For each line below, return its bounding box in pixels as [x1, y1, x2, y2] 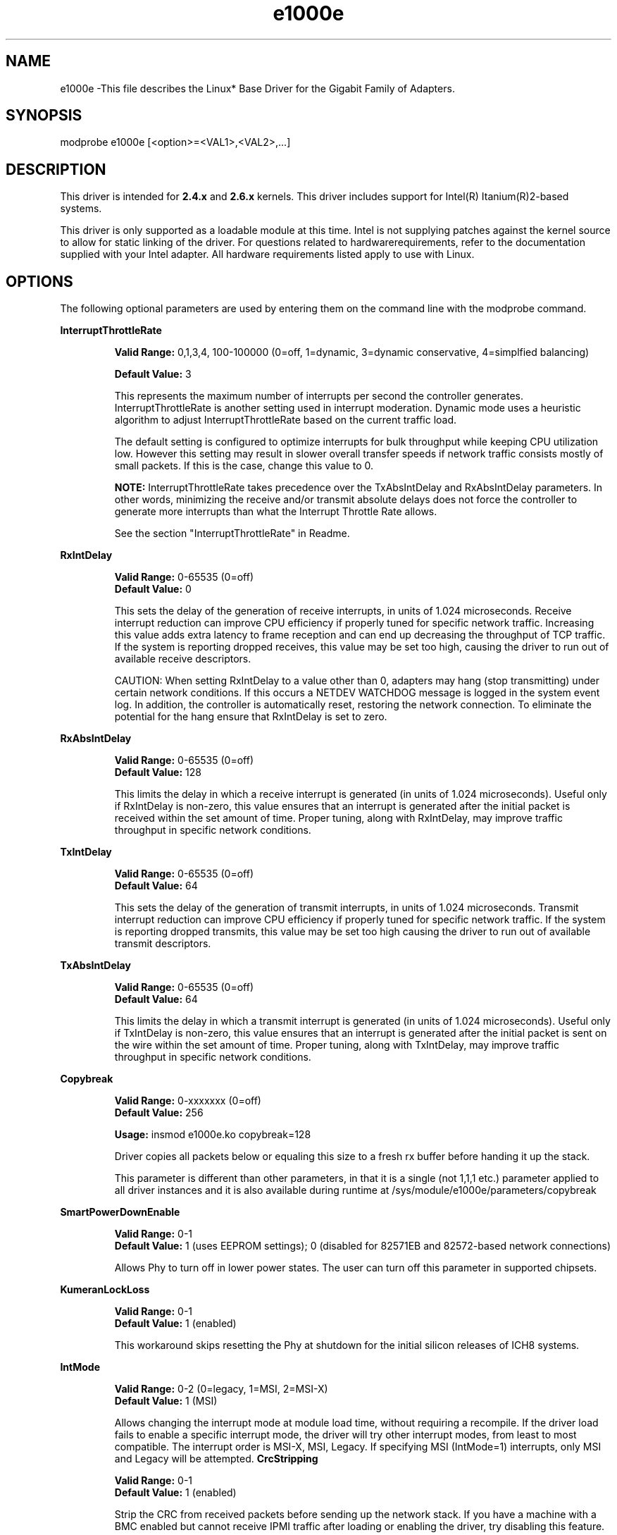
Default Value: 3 [114, 368, 192, 381]
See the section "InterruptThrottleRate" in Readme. [114, 527, 350, 540]
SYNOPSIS [6, 106, 82, 125]
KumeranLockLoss [60, 1283, 150, 1296]
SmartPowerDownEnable [60, 1206, 180, 1219]
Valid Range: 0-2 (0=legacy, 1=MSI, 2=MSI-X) [114, 1383, 328, 1395]
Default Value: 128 [114, 766, 201, 779]
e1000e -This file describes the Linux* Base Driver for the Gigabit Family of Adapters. [60, 82, 455, 94]
